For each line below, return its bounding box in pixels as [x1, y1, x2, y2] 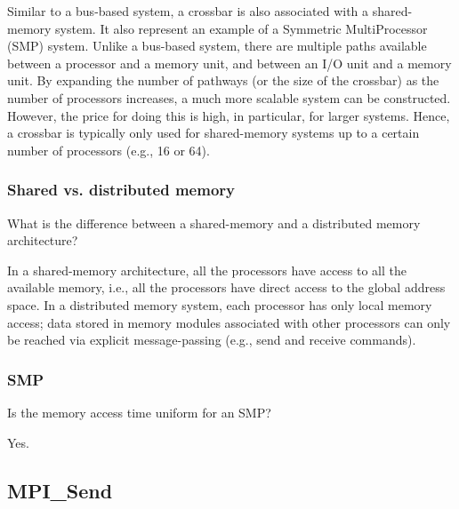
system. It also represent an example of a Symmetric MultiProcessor [55, 19, 428, 37]
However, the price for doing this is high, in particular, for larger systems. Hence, [7, 106, 450, 124]
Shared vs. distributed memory [7, 179, 235, 201]
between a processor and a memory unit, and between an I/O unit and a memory [7, 53, 452, 72]
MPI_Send [7, 476, 113, 504]
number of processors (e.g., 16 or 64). [7, 140, 210, 159]
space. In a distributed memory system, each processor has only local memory [7, 295, 432, 314]
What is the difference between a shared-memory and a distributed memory [7, 213, 421, 232]
